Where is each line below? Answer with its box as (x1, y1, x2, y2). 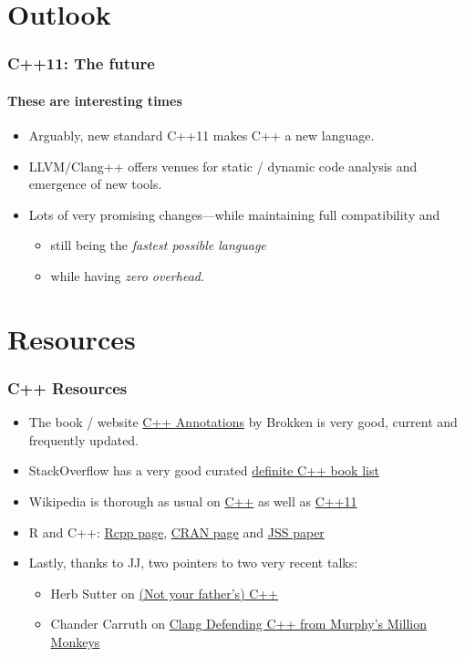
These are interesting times (7, 90, 182, 109)
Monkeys (50, 631, 100, 651)
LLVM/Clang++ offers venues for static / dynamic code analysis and (28, 156, 418, 175)
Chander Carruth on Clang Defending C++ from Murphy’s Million (50, 614, 427, 633)
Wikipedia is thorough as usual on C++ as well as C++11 (28, 491, 357, 510)
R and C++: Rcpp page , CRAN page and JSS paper (28, 522, 325, 541)
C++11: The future (7, 52, 155, 75)
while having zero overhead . (50, 266, 204, 285)
